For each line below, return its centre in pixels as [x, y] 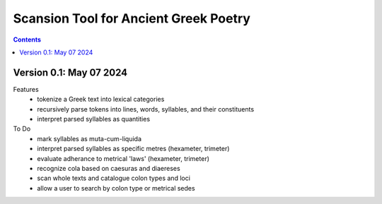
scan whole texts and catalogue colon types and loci [114, 178]
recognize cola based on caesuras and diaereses [109, 168]
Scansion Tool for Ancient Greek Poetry [132, 18]
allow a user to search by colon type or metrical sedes [116, 188]
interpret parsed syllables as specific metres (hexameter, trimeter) [133, 149]
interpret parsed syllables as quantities [94, 119]
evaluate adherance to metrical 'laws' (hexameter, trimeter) [123, 158]
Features [26, 89]
